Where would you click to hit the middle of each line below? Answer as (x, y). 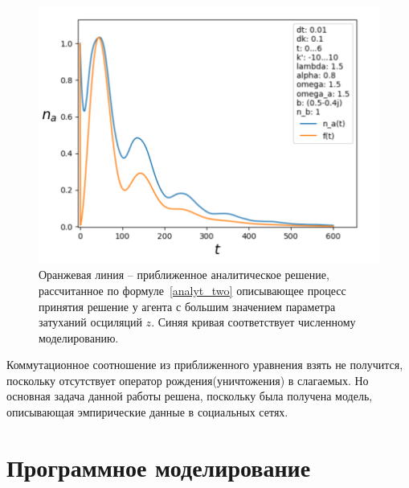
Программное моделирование (159, 467)
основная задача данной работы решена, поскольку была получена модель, (190, 396)
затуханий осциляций (90, 322)
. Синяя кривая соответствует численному (254, 322)
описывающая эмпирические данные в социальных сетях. (147, 412)
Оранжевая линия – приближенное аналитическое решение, (184, 275)
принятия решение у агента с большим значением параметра (187, 306)
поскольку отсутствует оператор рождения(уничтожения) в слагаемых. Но (188, 380)
